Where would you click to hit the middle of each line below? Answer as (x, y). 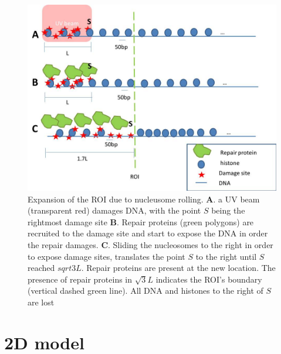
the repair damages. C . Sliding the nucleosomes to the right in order (150, 244)
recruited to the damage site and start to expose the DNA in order (148, 233)
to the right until (226, 256)
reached (41, 268)
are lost (41, 302)
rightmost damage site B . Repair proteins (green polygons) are (141, 221)
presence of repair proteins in (80, 279)
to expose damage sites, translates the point (106, 256)
